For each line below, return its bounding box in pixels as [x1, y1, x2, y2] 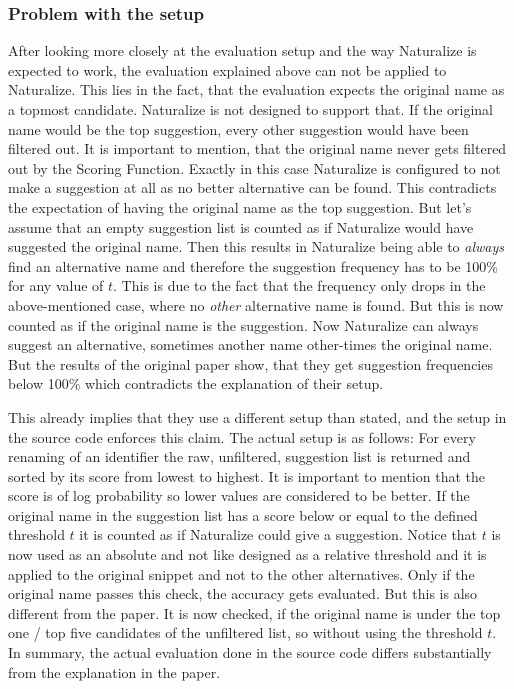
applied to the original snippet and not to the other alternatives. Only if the [8, 563, 475, 584]
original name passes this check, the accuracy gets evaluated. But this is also [8, 583, 478, 604]
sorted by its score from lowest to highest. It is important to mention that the [8, 465, 485, 486]
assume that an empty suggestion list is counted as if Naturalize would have [8, 216, 474, 237]
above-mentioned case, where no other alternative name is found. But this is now [8, 294, 504, 315]
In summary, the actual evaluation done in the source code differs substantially [8, 642, 492, 663]
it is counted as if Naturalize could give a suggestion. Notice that [79, 524, 478, 545]
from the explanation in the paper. [8, 661, 221, 682]
